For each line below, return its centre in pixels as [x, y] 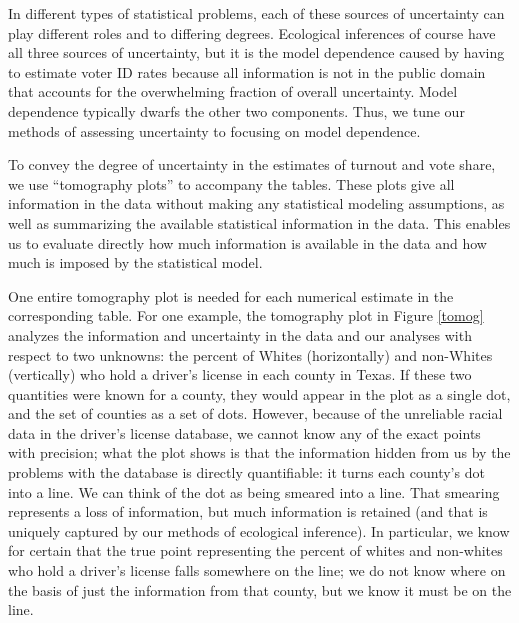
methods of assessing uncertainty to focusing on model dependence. [214, 130]
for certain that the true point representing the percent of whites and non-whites [255, 550]
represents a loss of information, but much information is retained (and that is [248, 511]
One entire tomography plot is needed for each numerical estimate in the [231, 295]
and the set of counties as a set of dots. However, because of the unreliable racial [255, 413]
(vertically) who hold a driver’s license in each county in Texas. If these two [240, 374]
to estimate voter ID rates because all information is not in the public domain [247, 71]
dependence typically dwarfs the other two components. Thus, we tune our [236, 110]
